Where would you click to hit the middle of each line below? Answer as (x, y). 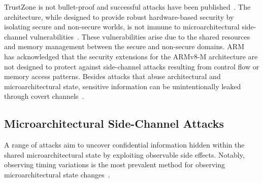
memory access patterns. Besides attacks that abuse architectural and (112, 76)
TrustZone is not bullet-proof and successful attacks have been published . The (127, 7)
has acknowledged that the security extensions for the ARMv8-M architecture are (131, 56)
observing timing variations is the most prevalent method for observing (114, 164)
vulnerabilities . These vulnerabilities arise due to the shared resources (140, 36)
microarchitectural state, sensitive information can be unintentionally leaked (123, 86)
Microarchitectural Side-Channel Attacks (114, 123)
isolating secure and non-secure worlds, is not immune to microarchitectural (122, 27)
